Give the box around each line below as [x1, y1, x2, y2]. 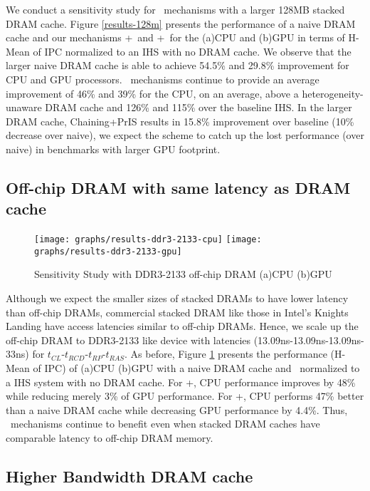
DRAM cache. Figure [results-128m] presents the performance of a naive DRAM [6, 16, 356, 31]
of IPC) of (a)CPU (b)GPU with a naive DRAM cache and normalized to [33, 361, 360, 375]
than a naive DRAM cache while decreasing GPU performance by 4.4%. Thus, [6, 402, 348, 417]
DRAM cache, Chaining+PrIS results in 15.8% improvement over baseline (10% [6, 113, 354, 128]
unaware [6, 100, 42, 115]
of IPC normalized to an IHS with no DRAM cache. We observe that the [33, 43, 351, 58]
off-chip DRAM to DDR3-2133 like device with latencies [6, 332, 251, 347]
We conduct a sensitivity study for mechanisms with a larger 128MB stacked [6, 2, 345, 16]
